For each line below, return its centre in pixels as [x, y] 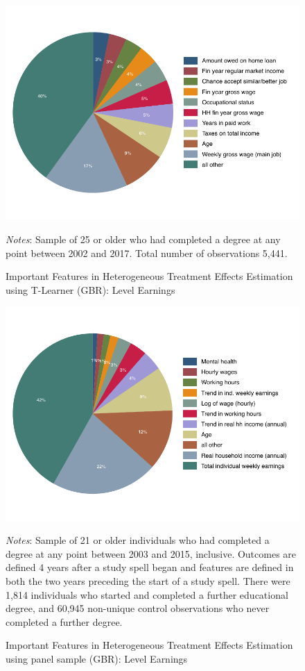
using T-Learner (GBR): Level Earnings [90, 289]
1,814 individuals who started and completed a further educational [147, 594]
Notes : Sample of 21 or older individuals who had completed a [138, 540]
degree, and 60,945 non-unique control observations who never [138, 608]
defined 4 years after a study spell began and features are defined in [150, 567]
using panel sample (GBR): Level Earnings [97, 659]
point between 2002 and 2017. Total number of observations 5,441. [147, 252]
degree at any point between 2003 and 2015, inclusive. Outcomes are [151, 553]
